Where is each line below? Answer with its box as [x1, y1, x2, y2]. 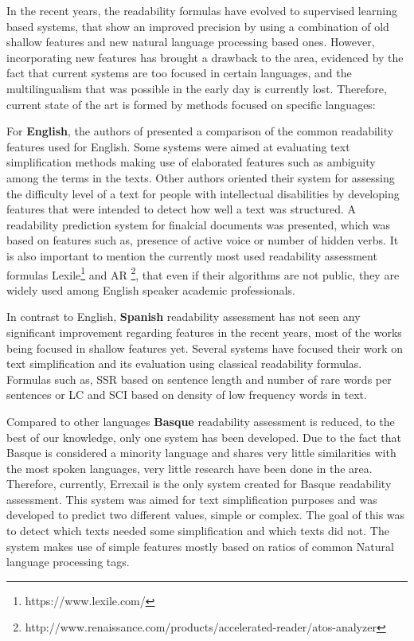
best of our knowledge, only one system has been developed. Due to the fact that [6, 428, 401, 445]
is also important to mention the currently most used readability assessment [6, 247, 377, 264]
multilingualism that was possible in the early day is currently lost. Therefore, [6, 80, 387, 96]
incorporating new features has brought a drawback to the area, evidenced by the [6, 49, 404, 65]
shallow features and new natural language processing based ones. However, [6, 33, 375, 50]
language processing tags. [6, 553, 130, 570]
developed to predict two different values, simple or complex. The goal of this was [6, 506, 405, 523]
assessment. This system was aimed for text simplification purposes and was [6, 491, 377, 507]
